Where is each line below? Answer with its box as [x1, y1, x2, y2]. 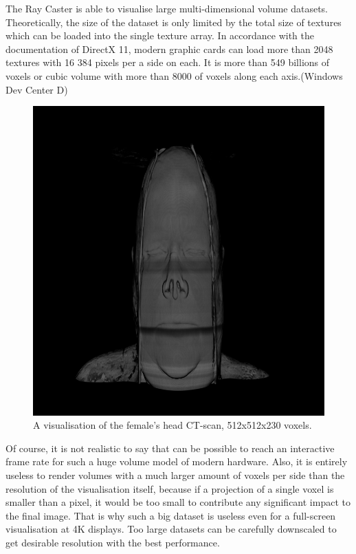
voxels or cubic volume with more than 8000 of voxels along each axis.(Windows [5, 68, 343, 83]
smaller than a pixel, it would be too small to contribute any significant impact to [5, 495, 351, 509]
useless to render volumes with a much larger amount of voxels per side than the [5, 468, 345, 482]
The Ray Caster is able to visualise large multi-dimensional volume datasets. [5, 1, 328, 15]
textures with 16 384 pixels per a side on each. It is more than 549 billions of [5, 55, 330, 70]
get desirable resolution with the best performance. [5, 535, 220, 550]
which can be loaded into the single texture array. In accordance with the [5, 28, 315, 43]
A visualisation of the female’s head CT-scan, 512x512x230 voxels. [33, 418, 312, 432]
